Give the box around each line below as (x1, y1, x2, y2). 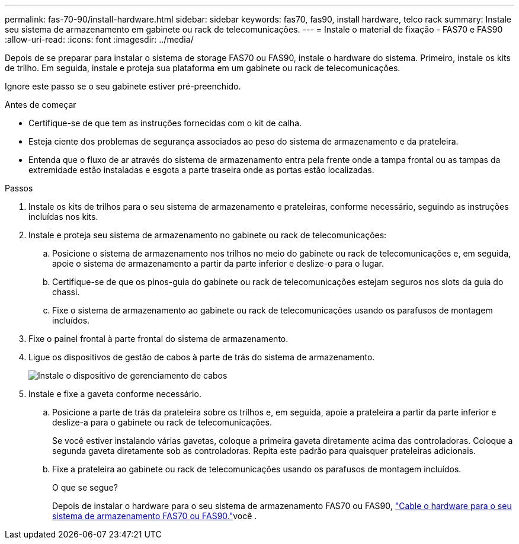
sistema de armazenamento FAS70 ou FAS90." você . (52, 511, 257, 521)
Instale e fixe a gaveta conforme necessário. (28, 389, 201, 399)
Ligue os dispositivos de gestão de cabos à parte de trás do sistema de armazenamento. (28, 352, 375, 362)
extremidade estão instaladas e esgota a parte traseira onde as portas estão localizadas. (28, 165, 374, 175)
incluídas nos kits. (28, 212, 98, 222)
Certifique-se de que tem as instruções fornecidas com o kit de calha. (28, 118, 302, 128)
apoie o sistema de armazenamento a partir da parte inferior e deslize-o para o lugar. (52, 258, 384, 268)
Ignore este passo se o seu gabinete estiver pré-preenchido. (5, 81, 241, 91)
